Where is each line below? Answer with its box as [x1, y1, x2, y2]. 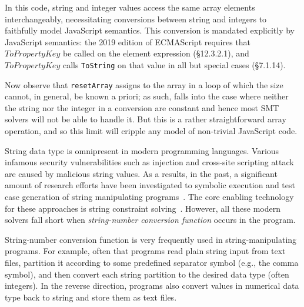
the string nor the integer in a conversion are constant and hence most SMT [5, 101, 279, 114]
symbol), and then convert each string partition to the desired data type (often [5, 268, 289, 280]
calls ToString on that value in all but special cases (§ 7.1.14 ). [62, 58, 286, 71]
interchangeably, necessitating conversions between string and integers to [5, 12, 267, 25]
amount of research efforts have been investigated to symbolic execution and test [5, 179, 295, 191]
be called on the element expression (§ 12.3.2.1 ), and [62, 47, 249, 59]
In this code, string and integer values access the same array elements [5, 1, 255, 13]
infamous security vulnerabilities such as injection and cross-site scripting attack [5, 156, 294, 168]
